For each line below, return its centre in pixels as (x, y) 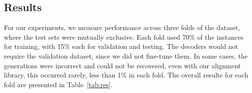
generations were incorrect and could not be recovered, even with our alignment (122, 65)
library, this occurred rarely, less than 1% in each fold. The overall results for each (126, 75)
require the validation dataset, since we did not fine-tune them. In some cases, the (126, 55)
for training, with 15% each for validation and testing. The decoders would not (121, 46)
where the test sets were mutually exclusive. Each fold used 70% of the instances (124, 37)
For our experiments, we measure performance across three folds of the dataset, (122, 27)
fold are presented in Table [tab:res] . (58, 84)
